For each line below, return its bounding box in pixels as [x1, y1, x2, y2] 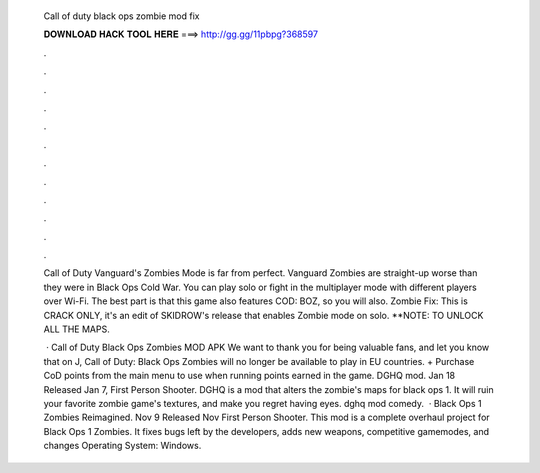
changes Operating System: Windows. [43, 440, 202, 452]
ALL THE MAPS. [43, 323, 110, 335]
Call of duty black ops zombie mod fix [43, 10, 200, 22]
